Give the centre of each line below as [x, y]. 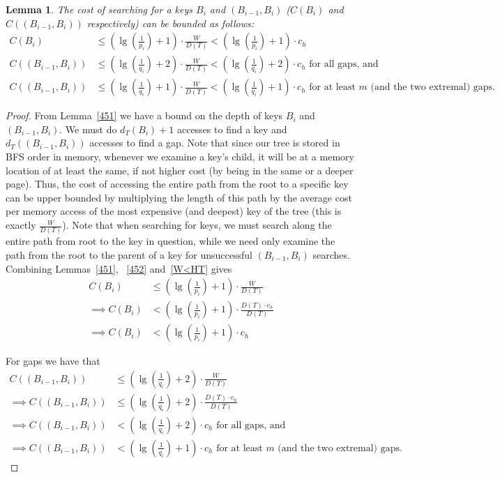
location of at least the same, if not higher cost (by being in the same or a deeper [180, 170]
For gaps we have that [53, 361]
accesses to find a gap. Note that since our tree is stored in [215, 143]
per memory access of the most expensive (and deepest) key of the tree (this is [174, 211]
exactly [21, 225]
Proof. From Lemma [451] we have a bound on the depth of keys [144, 115]
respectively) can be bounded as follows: [171, 23]
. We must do [88, 129]
